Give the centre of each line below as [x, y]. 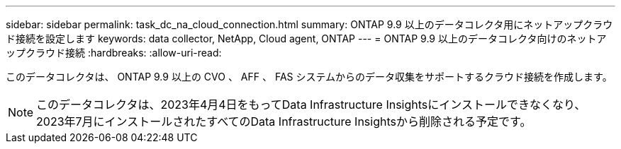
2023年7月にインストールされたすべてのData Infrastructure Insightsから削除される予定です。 [284, 121]
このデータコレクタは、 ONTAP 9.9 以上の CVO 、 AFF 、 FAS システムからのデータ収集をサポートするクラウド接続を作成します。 [309, 77]
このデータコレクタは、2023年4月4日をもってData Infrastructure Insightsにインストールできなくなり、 [311, 105]
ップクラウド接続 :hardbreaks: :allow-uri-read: [114, 53]
